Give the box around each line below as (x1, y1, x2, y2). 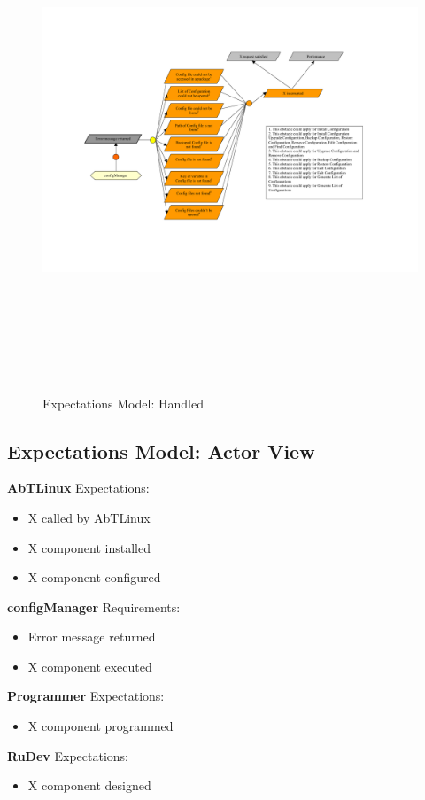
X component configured (27, 568, 161, 586)
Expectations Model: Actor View (7, 437, 315, 464)
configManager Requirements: (7, 597, 181, 616)
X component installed (27, 538, 151, 556)
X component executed (27, 656, 152, 675)
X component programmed (27, 717, 174, 735)
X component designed (27, 776, 151, 795)
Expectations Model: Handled (42, 393, 204, 412)
